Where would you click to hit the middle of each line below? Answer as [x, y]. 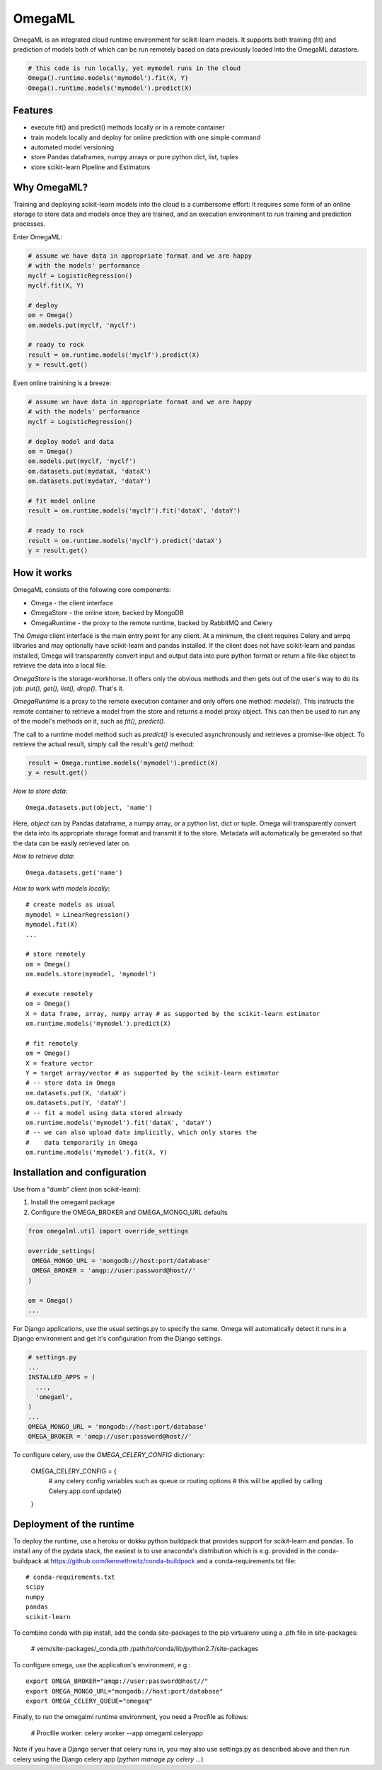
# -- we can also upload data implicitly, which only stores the [141, 1132]
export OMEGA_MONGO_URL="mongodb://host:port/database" [125, 1691]
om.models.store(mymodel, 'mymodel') [91, 974]
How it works [42, 573]
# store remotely [56, 954]
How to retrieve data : [44, 856]
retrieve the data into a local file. [60, 666]
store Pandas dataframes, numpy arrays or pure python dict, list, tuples [134, 157]
